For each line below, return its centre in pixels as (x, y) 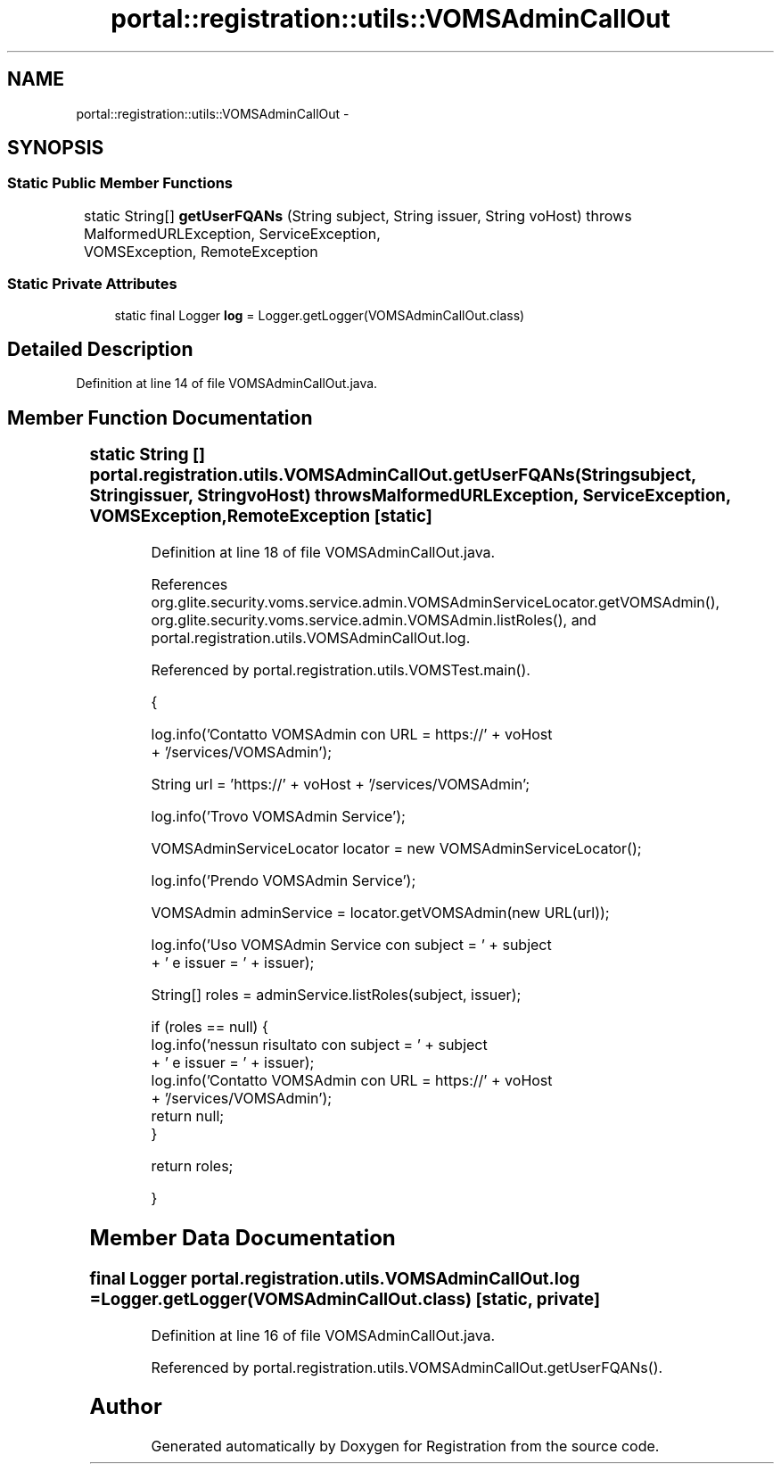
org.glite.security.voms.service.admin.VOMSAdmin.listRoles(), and (374, 620)
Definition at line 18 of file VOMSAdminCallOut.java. (323, 552)
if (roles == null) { (210, 1026)
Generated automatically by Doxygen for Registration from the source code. (405, 1446)
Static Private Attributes (92, 284)
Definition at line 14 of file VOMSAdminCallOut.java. (227, 384)
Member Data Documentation (243, 1237)
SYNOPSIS (56, 148)
